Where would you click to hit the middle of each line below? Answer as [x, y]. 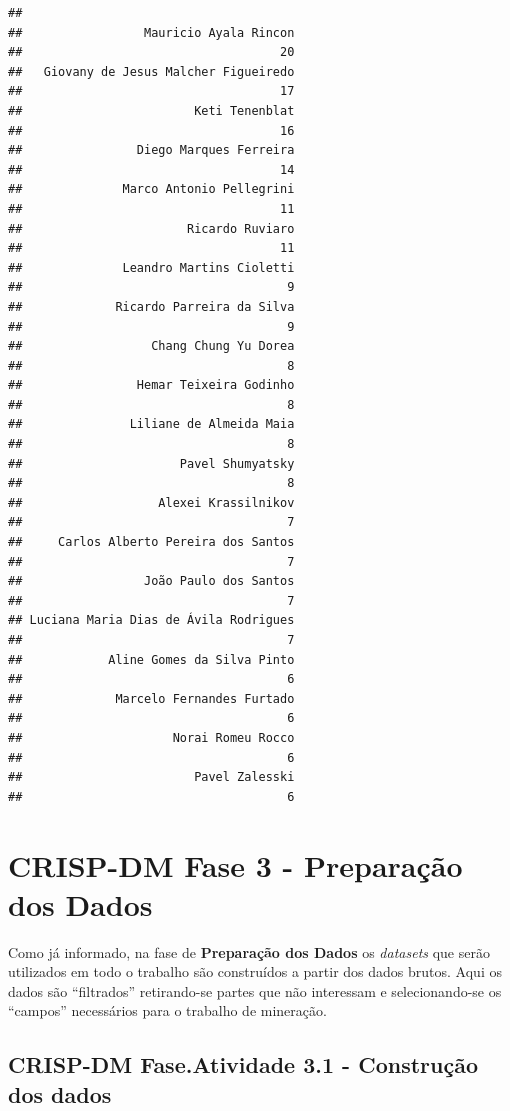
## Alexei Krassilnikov [151, 502]
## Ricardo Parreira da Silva [151, 306]
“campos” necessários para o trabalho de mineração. [167, 1010]
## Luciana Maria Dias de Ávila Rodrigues [151, 620]
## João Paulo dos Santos [151, 581]
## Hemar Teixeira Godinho [151, 385]
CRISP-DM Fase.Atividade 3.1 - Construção [243, 1064]
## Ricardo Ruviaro [151, 228]
